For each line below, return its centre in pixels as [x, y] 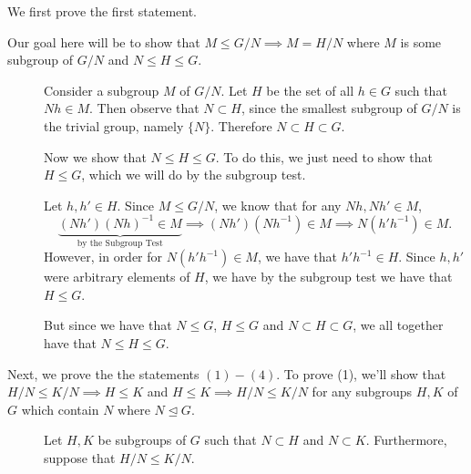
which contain [60, 409]
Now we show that [95, 156]
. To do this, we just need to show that [324, 156]
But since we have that [108, 325]
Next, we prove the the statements [103, 373]
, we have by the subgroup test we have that [328, 277]
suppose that [80, 458]
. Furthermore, [406, 440]
